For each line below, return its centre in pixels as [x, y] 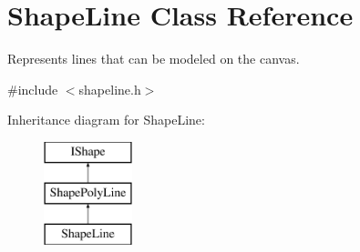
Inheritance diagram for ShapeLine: [106, 120]
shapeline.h [110, 89]
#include [33, 89]
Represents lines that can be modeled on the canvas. [154, 59]
